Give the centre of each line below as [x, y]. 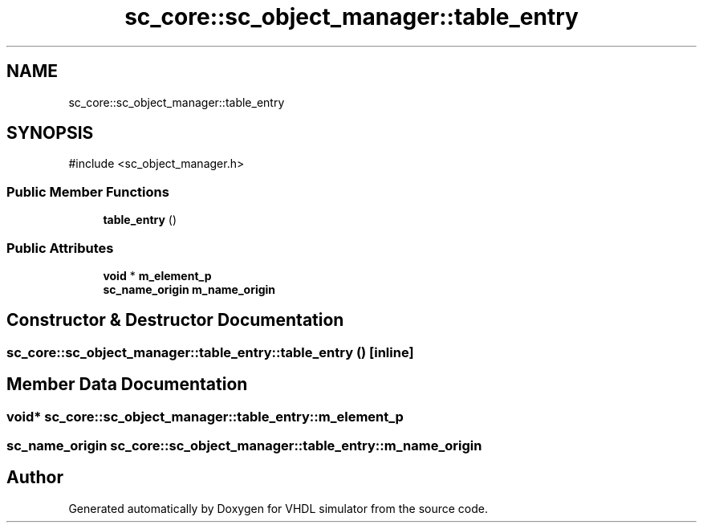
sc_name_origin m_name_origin [189, 289]
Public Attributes [60, 248]
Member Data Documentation [127, 385]
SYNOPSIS [50, 133]
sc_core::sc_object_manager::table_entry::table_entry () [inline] [210, 352]
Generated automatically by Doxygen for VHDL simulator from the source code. [278, 508]
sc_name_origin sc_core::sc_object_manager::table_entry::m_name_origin [244, 446]
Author [35, 478]
